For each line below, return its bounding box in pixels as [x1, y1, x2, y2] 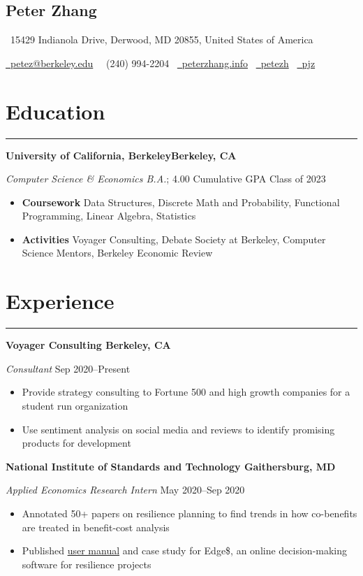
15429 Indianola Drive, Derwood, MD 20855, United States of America [10, 32, 313, 47]
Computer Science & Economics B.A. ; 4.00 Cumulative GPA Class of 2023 [6, 171, 326, 186]
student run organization [22, 398, 128, 412]
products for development [22, 435, 131, 450]
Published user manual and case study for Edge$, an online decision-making [22, 543, 348, 558]
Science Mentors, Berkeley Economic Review [22, 245, 213, 260]
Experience [6, 287, 114, 315]
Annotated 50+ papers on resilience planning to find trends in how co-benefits [22, 505, 357, 520]
